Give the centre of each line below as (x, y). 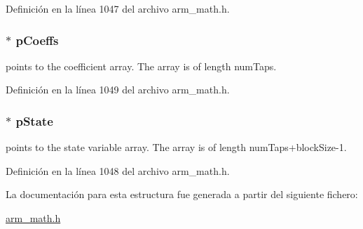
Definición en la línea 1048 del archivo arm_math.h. (118, 170)
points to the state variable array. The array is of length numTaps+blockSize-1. (176, 147)
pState (34, 120)
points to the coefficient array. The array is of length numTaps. (141, 66)
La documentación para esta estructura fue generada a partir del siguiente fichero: (182, 194)
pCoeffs (37, 40)
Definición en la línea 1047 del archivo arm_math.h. (118, 8)
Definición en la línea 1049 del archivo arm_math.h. (118, 90)
